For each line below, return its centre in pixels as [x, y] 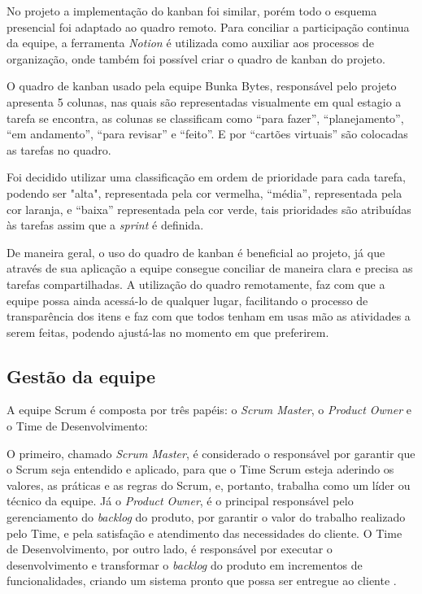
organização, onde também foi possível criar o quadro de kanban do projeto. [196, 58]
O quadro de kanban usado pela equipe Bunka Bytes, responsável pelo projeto [202, 86]
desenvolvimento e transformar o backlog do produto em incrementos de [185, 564]
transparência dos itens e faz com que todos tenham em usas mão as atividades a [209, 316]
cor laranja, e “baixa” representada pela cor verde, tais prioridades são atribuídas [209, 209]
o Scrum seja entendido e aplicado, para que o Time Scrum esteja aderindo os [200, 469]
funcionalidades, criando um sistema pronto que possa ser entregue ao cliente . [202, 581]
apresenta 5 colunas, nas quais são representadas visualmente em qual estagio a [204, 101]
